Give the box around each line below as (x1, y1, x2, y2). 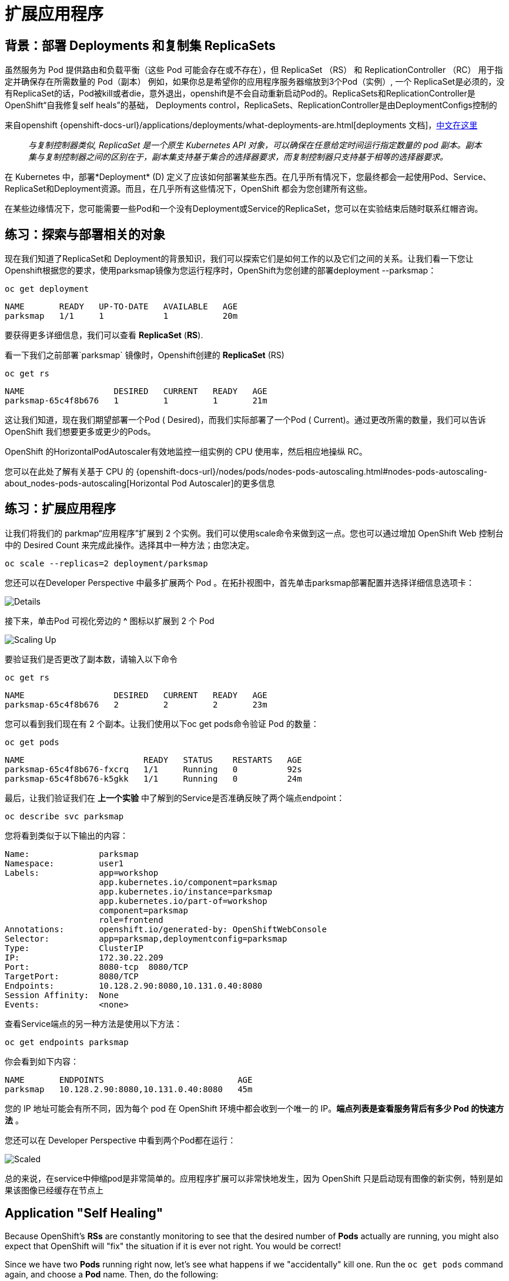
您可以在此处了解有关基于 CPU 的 (5, 466, 134, 477)
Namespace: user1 (5, 858, 124, 868)
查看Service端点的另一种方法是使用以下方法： (5, 1018, 183, 1029)
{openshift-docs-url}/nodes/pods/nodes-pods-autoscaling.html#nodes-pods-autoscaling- (136, 466, 488, 477)
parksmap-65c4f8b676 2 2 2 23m (5, 699, 267, 709)
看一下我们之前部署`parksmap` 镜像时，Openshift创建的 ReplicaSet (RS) (5, 350, 284, 361)
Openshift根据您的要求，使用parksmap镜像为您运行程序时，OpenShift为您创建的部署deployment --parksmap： (5, 265, 437, 276)
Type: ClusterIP (5, 943, 144, 953)
